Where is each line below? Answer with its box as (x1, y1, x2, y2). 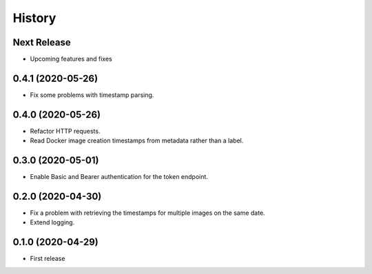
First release (30, 255, 65, 263)
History (12, 10, 56, 25)
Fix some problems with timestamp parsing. (30, 90, 154, 99)
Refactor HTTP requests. (30, 127, 101, 135)
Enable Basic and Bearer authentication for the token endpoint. (30, 173, 208, 181)
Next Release (12, 36, 72, 48)
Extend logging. (30, 218, 75, 226)
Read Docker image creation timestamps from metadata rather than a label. (30, 136, 244, 145)
